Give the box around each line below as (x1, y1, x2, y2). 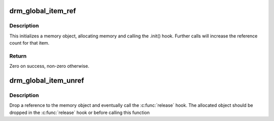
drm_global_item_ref (9, 7, 76, 15)
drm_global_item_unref (9, 76, 84, 85)
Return (9, 52, 27, 59)
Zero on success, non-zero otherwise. (9, 63, 90, 69)
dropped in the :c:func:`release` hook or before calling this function (9, 109, 150, 115)
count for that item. (9, 40, 50, 46)
